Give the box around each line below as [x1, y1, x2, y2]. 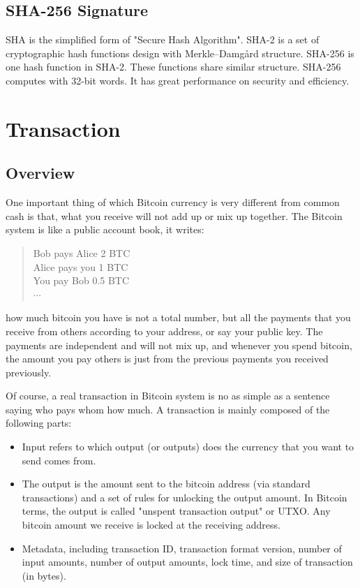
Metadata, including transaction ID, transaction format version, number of [22, 541, 342, 555]
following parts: [6, 416, 72, 430]
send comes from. [22, 453, 96, 467]
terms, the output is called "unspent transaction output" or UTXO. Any [22, 504, 331, 518]
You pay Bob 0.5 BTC [33, 273, 130, 288]
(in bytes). [22, 568, 66, 582]
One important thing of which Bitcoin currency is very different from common [6, 195, 340, 210]
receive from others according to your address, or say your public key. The [6, 323, 323, 338]
